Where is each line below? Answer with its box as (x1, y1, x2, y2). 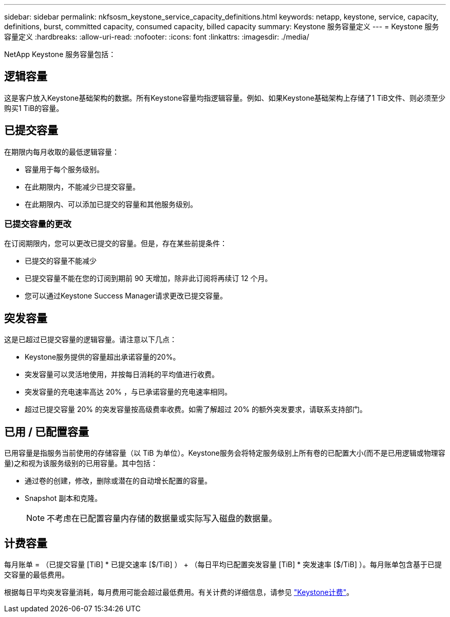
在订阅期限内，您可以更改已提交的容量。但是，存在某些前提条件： (4, 239, 227, 248)
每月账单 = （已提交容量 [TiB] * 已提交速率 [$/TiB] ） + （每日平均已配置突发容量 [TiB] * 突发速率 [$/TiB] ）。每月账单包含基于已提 (4, 559, 442, 569)
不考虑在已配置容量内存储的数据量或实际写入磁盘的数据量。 (47, 513, 277, 524)
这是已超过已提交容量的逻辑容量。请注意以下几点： (4, 335, 177, 344)
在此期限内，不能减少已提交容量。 (25, 182, 140, 191)
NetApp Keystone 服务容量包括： (4, 50, 116, 59)
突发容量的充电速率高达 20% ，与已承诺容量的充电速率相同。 (25, 387, 232, 397)
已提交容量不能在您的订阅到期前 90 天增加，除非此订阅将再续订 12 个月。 (25, 274, 272, 283)
